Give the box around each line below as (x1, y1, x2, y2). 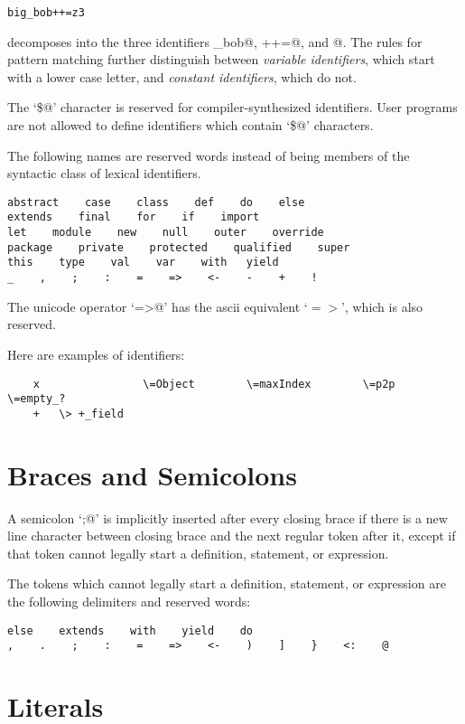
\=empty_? (7, 392, 66, 406)
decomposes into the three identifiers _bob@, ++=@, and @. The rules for (7, 32, 423, 51)
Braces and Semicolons (7, 456, 297, 493)
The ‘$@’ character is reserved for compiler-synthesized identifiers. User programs (7, 98, 458, 117)
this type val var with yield (7, 256, 279, 269)
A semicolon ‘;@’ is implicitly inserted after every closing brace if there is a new (7, 508, 448, 527)
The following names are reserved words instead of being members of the (7, 146, 410, 165)
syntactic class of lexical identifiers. (7, 164, 201, 183)
